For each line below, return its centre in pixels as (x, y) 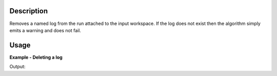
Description (29, 11)
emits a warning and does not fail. (45, 30)
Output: (17, 67)
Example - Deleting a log (36, 57)
